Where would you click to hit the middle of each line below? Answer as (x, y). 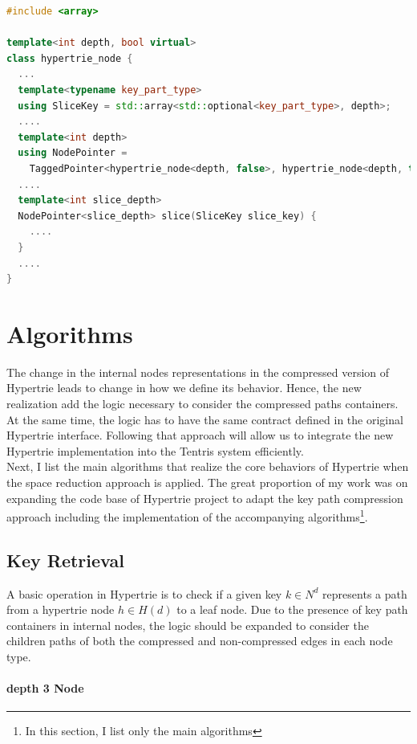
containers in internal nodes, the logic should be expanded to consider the (188, 625)
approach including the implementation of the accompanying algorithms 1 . (187, 515)
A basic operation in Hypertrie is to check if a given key (144, 593)
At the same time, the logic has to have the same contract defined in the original (205, 419)
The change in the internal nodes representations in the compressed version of (198, 372)
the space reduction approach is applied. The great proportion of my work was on (207, 482)
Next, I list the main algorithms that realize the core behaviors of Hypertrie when (208, 466)
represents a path (365, 593)
